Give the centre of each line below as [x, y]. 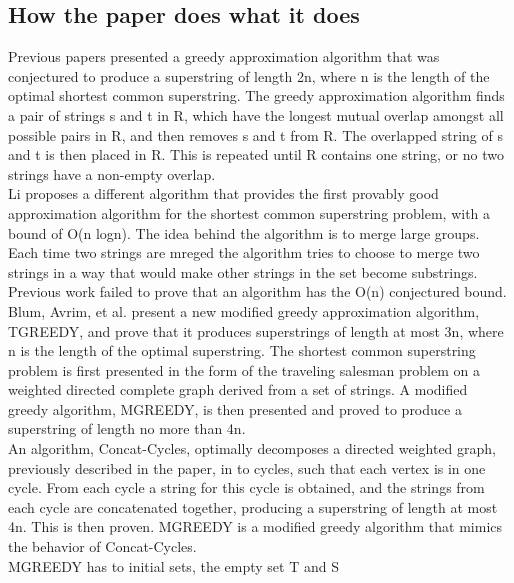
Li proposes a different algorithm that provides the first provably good [223, 193]
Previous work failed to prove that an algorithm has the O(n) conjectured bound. [257, 291]
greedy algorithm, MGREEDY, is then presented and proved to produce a [235, 408]
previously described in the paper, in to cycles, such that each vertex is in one [247, 467]
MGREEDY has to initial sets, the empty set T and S [173, 565]
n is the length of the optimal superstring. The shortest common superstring [242, 350]
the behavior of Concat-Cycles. [102, 546]
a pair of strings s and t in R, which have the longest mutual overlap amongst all [256, 114]
